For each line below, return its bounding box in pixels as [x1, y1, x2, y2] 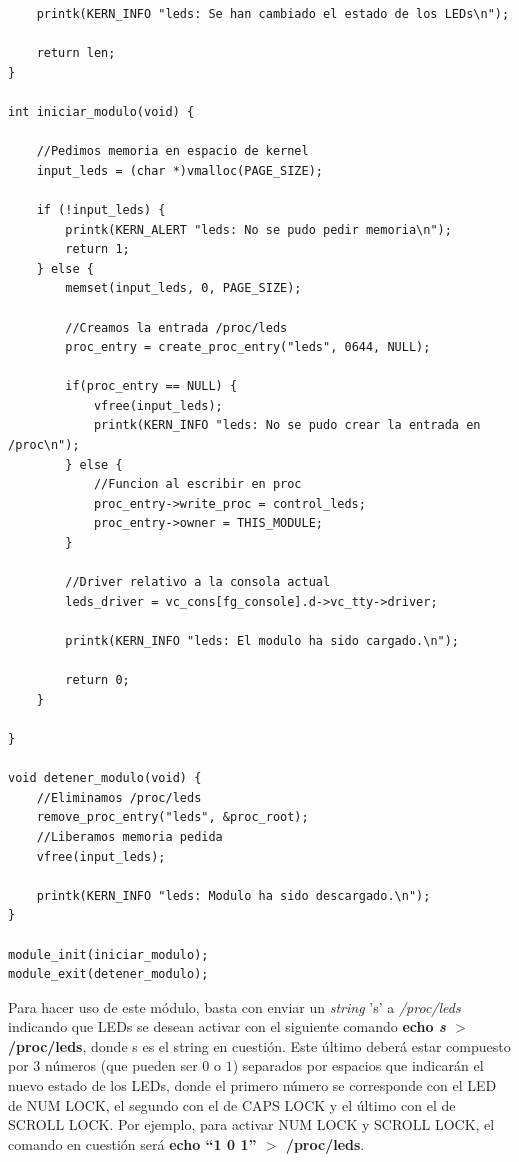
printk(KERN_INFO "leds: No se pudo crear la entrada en [93, 418, 481, 433]
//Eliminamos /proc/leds [36, 790, 202, 805]
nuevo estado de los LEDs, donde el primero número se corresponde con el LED [8, 1075, 497, 1096]
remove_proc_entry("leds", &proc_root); [36, 810, 309, 825]
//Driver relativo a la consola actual [65, 575, 331, 590]
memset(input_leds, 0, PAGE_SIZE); [65, 281, 302, 296]
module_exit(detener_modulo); [8, 967, 209, 982]
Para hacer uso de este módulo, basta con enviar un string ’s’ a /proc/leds [8, 996, 461, 1017]
